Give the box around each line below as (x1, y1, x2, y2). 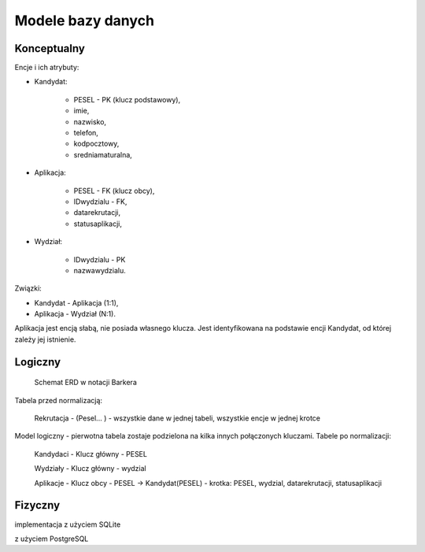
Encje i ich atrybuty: (14, 63, 79, 72)
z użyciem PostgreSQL (14, 534, 89, 543)
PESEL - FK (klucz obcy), (73, 186, 155, 195)
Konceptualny (14, 42, 86, 55)
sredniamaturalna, (73, 150, 133, 159)
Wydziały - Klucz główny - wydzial (34, 464, 146, 473)
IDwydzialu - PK (73, 254, 126, 264)
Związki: (14, 283, 42, 293)
